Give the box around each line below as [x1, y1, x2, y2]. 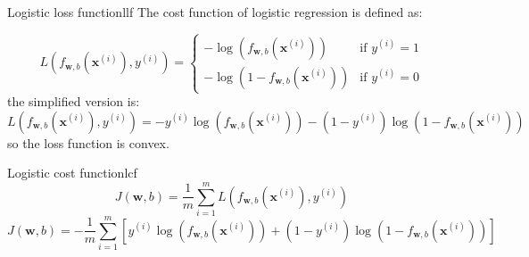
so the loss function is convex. [7, 133, 169, 152]
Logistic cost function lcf [7, 163, 137, 182]
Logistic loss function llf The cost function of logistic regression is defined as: [7, 3, 423, 21]
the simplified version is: [7, 92, 140, 111]
